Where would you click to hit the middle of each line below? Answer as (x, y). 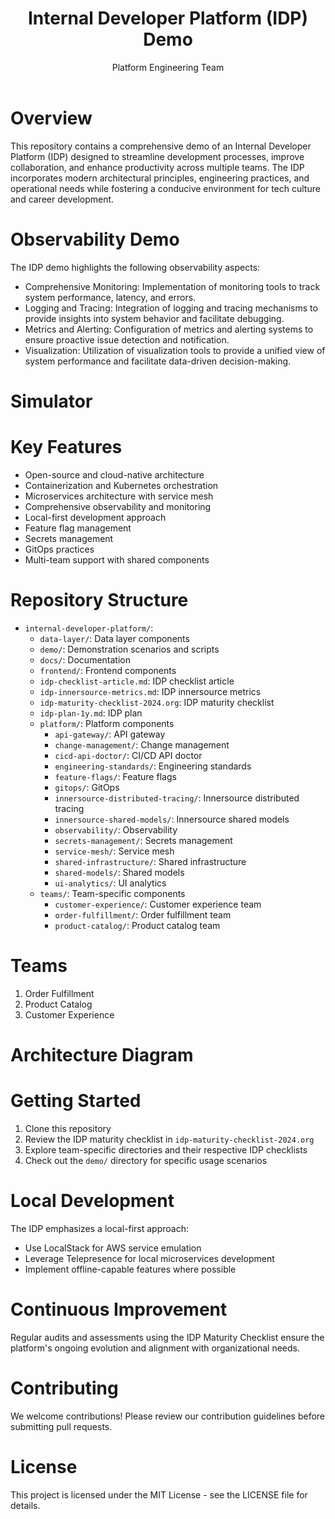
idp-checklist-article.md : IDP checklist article (137, 681)
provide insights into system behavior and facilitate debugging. (154, 318)
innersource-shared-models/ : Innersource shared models (172, 819)
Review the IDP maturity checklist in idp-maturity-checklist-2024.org (169, 1139)
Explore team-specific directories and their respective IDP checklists (166, 1149)
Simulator (51, 401)
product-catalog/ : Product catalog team (137, 925)
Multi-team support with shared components (117, 559)
